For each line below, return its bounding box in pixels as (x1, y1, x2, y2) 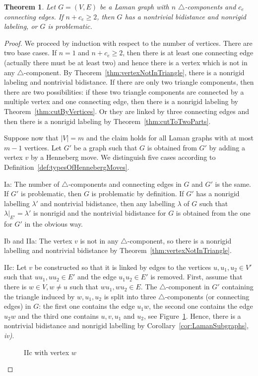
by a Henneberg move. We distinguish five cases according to (30, 152, 216, 162)
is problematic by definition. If (91, 188, 184, 199)
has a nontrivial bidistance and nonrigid (125, 11, 247, 21)
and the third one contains (18, 310, 99, 321)
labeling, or (4, 21, 38, 31)
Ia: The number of (4, 178, 60, 189)
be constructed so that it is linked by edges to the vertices (34, 261, 211, 272)
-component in (166, 281, 210, 292)
